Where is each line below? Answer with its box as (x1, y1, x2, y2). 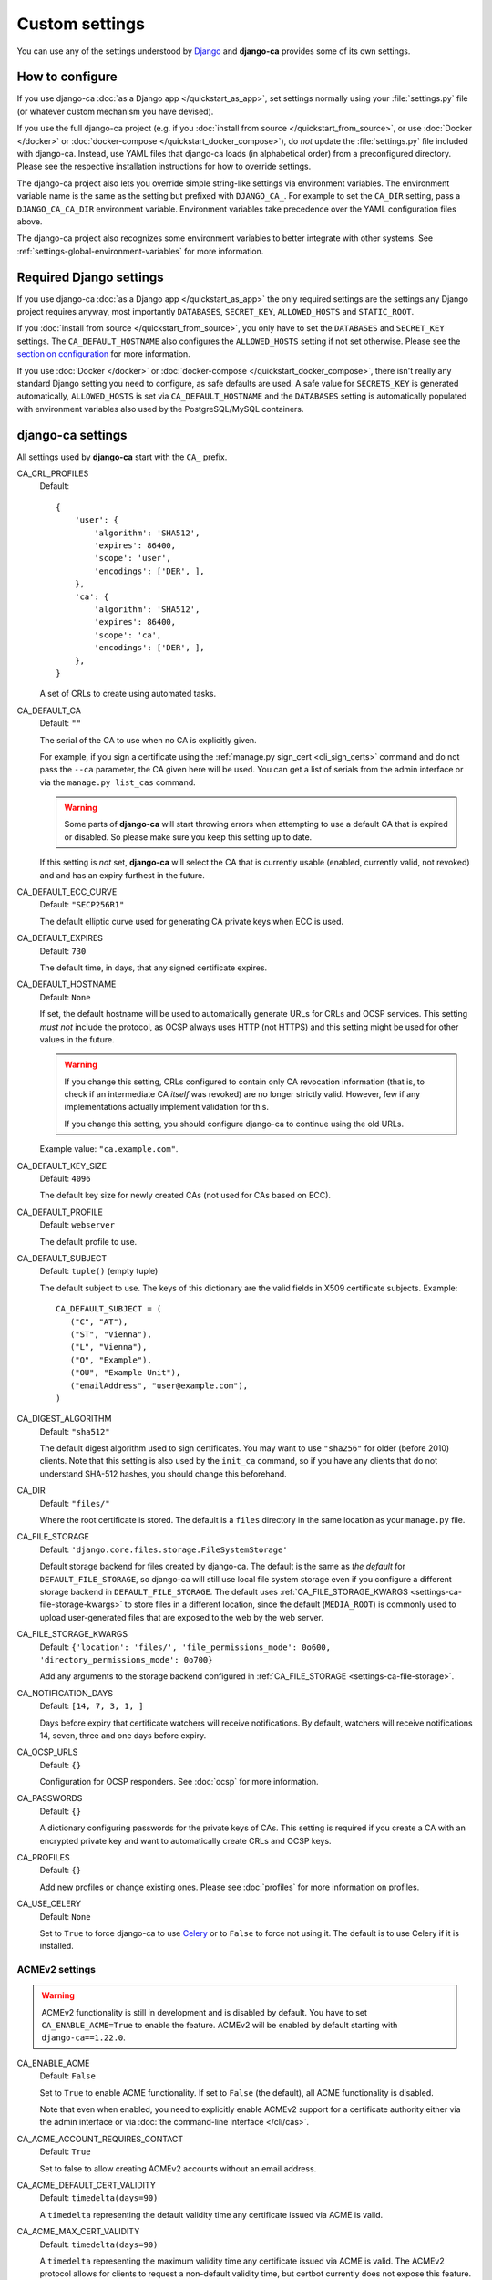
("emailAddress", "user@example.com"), (69, 1380, 249, 1391)
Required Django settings (16, 269, 164, 285)
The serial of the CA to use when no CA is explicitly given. (39, 734, 257, 745)
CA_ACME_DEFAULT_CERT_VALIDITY (16, 2180, 157, 2191)
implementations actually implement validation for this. (64, 1102, 269, 1113)
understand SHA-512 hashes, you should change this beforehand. (39, 1468, 287, 1479)
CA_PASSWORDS (16, 1793, 83, 1804)
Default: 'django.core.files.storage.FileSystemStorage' (39, 1544, 288, 1555)
